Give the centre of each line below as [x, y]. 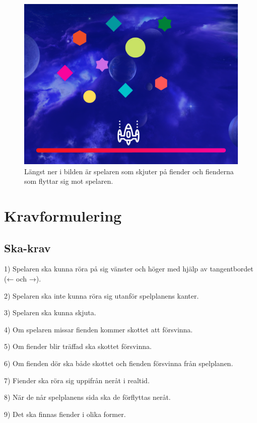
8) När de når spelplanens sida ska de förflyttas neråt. [87, 397]
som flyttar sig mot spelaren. [69, 181]
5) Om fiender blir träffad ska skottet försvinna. [78, 346]
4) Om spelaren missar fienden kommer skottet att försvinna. [99, 329]
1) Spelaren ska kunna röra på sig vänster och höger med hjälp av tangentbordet [129, 269]
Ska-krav [27, 248]
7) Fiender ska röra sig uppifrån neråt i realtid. [77, 380]
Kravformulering [63, 215]
